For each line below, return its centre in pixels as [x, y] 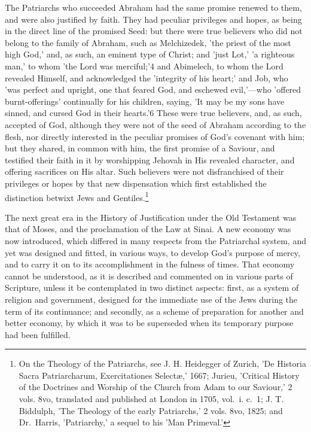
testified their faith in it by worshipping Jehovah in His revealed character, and [150, 159]
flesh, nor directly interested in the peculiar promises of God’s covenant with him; [155, 136]
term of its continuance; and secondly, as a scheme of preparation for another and [154, 311]
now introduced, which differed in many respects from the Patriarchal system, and [155, 240]
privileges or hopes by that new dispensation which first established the [136, 183]
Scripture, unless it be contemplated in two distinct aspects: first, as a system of [152, 288]
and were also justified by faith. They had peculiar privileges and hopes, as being [153, 19]
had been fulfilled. [38, 334]
